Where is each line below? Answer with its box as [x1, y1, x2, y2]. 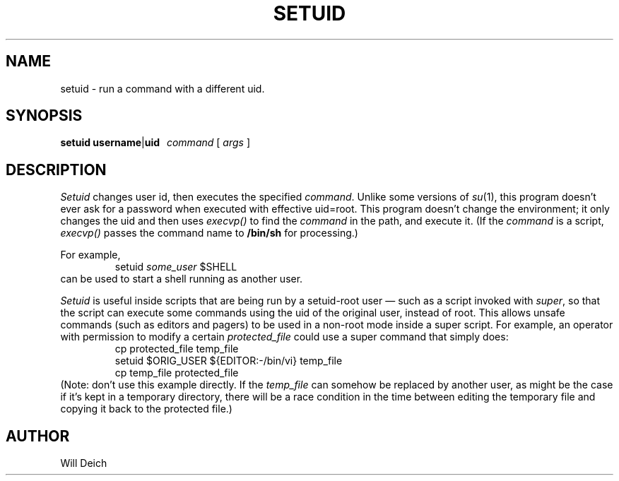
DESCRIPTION [6, 160, 107, 179]
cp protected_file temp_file [114, 343, 239, 355]
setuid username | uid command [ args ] [60, 136, 250, 149]
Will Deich [60, 457, 107, 470]
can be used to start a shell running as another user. [60, 273, 303, 285]
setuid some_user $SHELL [114, 261, 237, 273]
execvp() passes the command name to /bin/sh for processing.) [60, 227, 358, 239]
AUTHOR [6, 427, 70, 445]
